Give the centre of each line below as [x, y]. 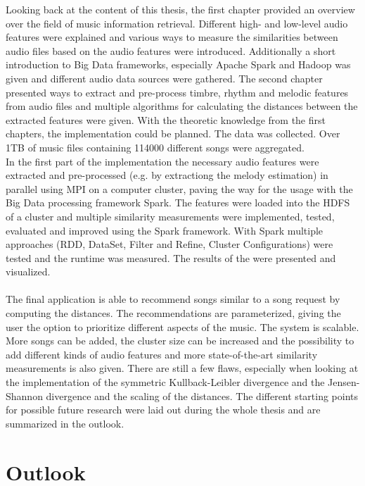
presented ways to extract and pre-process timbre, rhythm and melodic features [177, 92]
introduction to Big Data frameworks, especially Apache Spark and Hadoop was [178, 64]
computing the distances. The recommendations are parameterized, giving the [173, 313]
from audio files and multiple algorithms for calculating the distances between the [182, 106]
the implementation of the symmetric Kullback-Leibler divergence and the [165, 382]
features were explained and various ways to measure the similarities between [172, 37]
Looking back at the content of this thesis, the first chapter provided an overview [180, 9]
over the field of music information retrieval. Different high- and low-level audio [177, 23]
